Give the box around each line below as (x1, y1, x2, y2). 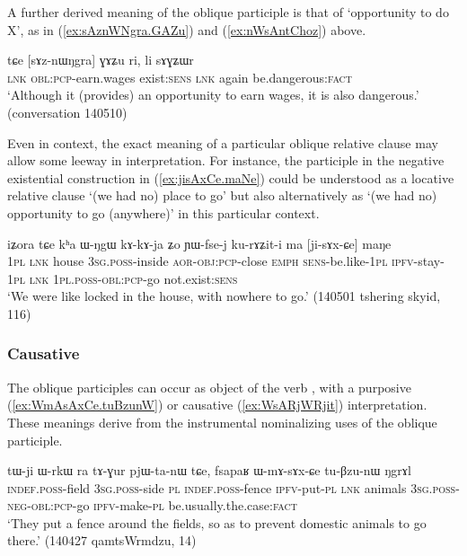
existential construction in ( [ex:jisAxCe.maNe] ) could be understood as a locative (7, 168, 454, 187)
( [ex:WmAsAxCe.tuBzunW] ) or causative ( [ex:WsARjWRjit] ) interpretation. (7, 395, 427, 414)
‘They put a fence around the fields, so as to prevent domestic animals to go (7, 513, 427, 532)
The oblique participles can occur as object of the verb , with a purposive (7, 377, 411, 396)
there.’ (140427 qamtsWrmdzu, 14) (7, 531, 197, 550)
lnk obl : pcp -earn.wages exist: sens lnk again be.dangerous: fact (7, 67, 353, 86)
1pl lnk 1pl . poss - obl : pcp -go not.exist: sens (7, 269, 238, 287)
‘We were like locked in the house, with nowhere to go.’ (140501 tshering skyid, (7, 287, 441, 305)
